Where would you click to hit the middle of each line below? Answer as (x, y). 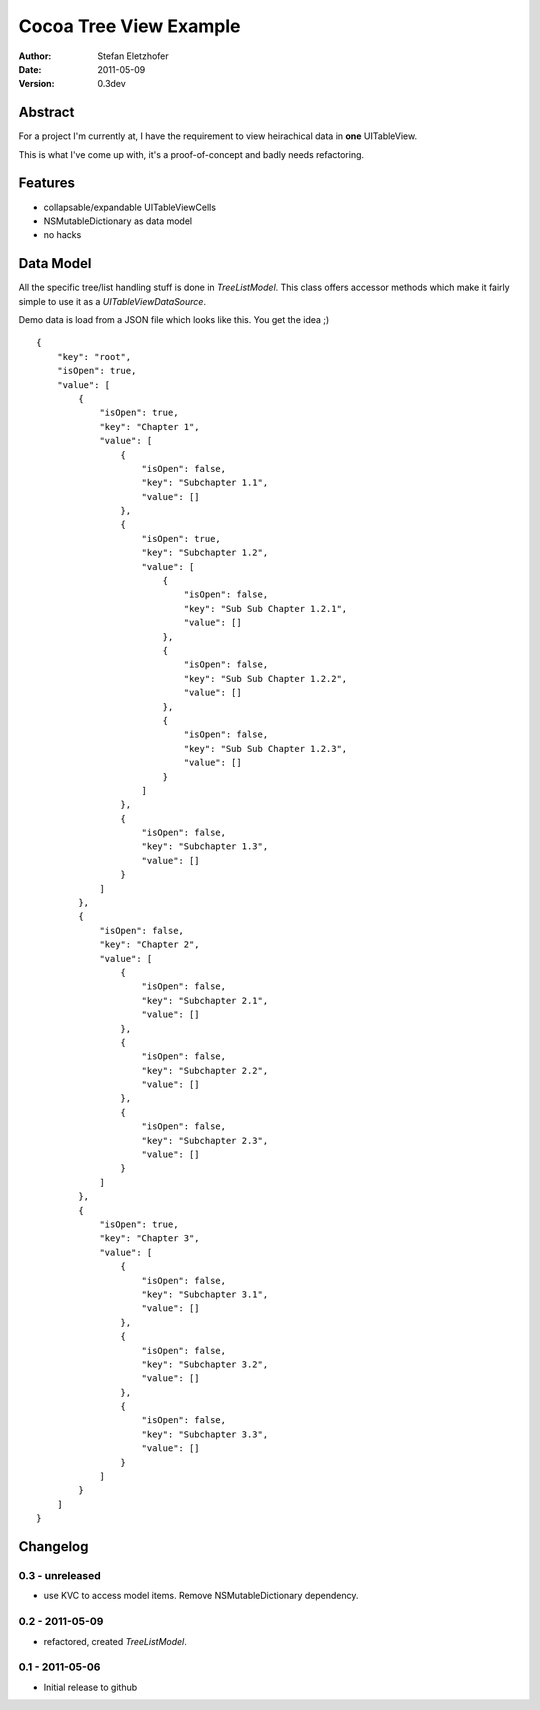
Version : (36, 84)
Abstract (46, 112)
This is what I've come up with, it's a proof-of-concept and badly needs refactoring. (191, 154)
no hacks (62, 235)
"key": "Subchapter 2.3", (205, 1140)
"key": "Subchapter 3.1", (205, 1294)
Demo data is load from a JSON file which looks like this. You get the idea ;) (174, 319)
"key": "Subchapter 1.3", (205, 846)
